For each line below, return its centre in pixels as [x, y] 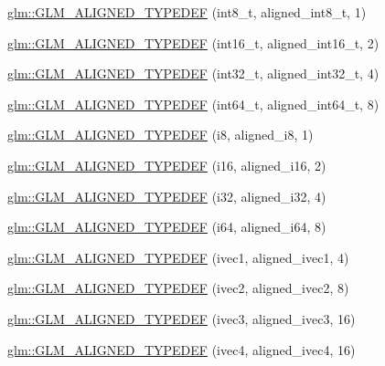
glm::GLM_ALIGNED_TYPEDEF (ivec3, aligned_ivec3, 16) [182, 318]
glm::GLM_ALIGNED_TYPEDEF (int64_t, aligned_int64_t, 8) [193, 104]
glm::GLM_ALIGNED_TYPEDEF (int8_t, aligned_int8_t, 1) [187, 12]
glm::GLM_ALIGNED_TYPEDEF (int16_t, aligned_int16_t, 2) [193, 42]
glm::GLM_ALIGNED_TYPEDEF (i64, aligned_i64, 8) [167, 227]
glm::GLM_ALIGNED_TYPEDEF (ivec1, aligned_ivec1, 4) [178, 257]
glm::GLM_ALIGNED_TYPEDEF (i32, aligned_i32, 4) [167, 196]
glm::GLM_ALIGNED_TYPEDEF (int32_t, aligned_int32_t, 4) [193, 73]
